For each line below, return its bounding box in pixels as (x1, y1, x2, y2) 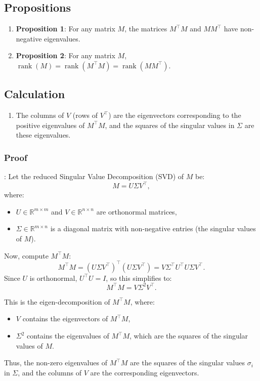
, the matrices (124, 23, 167, 34)
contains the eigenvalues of (27, 330, 109, 341)
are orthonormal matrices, (96, 206, 177, 217)
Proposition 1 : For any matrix (16, 23, 115, 34)
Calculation (4, 86, 65, 102)
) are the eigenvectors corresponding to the (108, 110, 241, 120)
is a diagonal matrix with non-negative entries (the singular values (50, 223, 256, 234)
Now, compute (4, 250, 49, 261)
